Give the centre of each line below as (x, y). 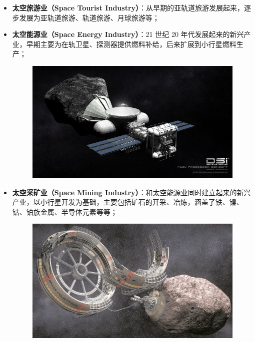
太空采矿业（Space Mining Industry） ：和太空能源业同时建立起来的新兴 (131, 192)
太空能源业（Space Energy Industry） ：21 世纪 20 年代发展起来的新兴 (128, 34)
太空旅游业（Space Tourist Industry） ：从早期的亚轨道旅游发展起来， (128, 7)
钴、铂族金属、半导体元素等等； (65, 211)
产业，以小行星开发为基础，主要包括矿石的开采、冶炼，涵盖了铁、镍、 (128, 202)
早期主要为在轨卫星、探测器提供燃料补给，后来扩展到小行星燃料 (131, 44)
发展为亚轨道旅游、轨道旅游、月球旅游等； (89, 17)
